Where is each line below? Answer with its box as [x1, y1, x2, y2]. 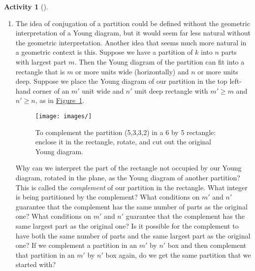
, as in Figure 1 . [35, 95, 85, 105]
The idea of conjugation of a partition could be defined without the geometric [15, 18, 250, 28]
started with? [15, 259, 56, 270]
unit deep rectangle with [134, 85, 208, 96]
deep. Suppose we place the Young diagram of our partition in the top [15, 76, 227, 86]
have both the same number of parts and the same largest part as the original [15, 230, 251, 240]
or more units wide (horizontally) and [75, 66, 189, 76]
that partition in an [15, 249, 75, 260]
